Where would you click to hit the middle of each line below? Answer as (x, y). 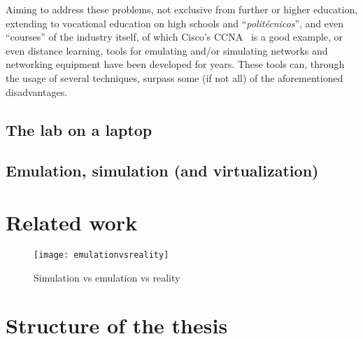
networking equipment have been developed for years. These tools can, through (175, 64)
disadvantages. (37, 91)
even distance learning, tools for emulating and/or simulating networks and (167, 50)
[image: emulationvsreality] (101, 255)
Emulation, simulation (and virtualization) (162, 171)
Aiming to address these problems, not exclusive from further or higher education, (182, 9)
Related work (72, 222)
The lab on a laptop (79, 129)
